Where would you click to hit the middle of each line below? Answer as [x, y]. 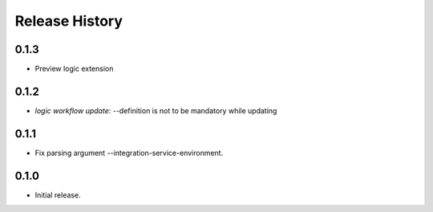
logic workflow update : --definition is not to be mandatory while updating [156, 110]
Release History [69, 21]
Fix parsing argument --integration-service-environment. [129, 153]
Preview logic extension [74, 69]
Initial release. [58, 195]
